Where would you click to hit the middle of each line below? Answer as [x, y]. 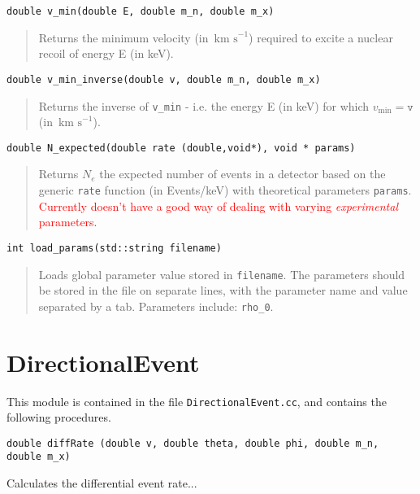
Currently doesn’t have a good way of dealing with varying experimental [218, 205]
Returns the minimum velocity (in [123, 37]
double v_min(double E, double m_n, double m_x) [141, 11]
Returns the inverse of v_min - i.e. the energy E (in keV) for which [204, 105]
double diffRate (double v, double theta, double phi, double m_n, [193, 443]
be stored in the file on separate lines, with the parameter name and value [223, 290]
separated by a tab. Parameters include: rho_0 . [156, 306]
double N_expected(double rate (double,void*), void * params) [181, 148]
